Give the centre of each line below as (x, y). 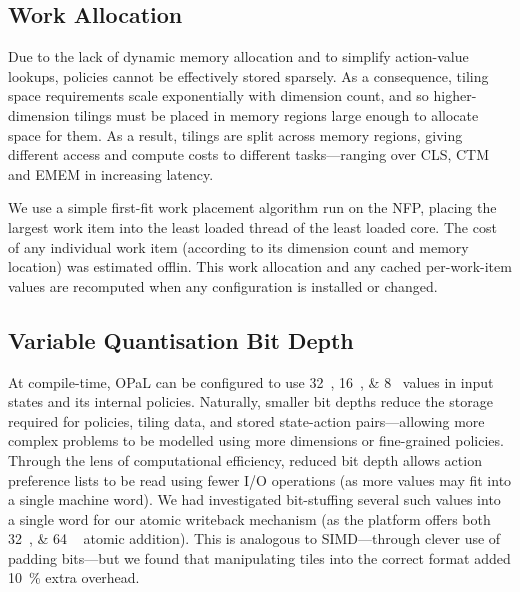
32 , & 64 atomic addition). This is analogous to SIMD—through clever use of (254, 538)
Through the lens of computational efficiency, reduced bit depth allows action (245, 459)
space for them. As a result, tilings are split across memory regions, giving (235, 134)
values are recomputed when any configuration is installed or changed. (223, 285)
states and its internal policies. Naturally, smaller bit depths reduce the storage (250, 401)
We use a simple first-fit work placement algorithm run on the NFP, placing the (252, 207)
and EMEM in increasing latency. (111, 173)
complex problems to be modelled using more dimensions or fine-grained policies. (256, 440)
